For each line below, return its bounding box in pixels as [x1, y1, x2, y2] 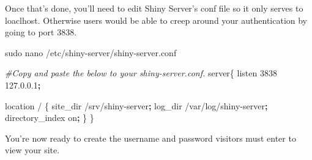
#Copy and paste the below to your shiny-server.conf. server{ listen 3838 [5, 67, 277, 79]
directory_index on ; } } [5, 111, 94, 124]
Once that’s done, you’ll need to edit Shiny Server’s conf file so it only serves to [5, 2, 303, 14]
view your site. [5, 144, 60, 156]
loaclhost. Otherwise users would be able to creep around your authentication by [5, 13, 308, 26]
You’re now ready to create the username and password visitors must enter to [5, 131, 296, 144]
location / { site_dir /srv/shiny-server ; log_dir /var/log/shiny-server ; [5, 99, 268, 112]
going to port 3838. [5, 26, 77, 38]
